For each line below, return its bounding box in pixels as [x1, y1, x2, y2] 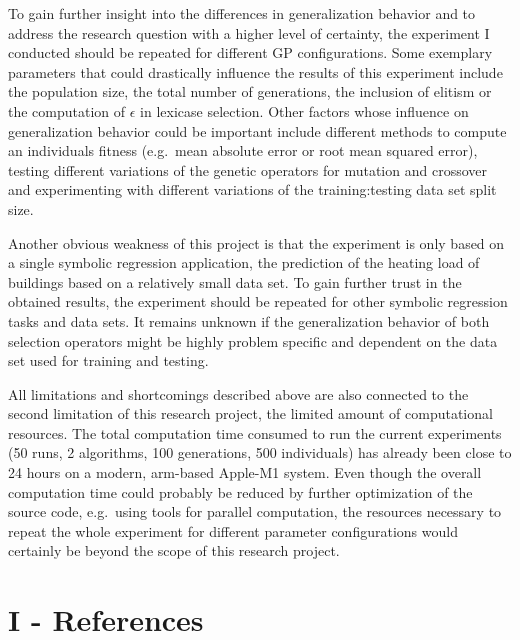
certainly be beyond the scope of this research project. [8, 540, 340, 561]
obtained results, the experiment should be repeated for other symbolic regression [8, 291, 508, 312]
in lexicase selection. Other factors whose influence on [140, 100, 469, 121]
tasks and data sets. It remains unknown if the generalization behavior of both [8, 310, 490, 331]
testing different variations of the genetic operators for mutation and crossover [8, 159, 487, 180]
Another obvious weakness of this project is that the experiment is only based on [8, 232, 505, 253]
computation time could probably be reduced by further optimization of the [8, 481, 473, 502]
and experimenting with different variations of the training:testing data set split [8, 179, 497, 200]
